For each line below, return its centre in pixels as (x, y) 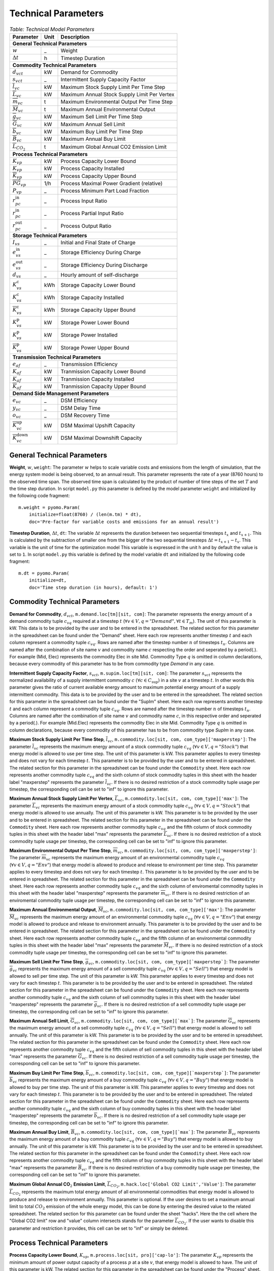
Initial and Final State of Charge (98, 243)
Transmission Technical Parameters (57, 357)
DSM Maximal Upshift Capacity (98, 426)
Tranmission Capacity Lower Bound (103, 372)
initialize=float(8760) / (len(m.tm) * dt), (85, 515)
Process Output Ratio (86, 226)
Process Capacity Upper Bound (98, 176)
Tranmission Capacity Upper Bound (103, 386)
